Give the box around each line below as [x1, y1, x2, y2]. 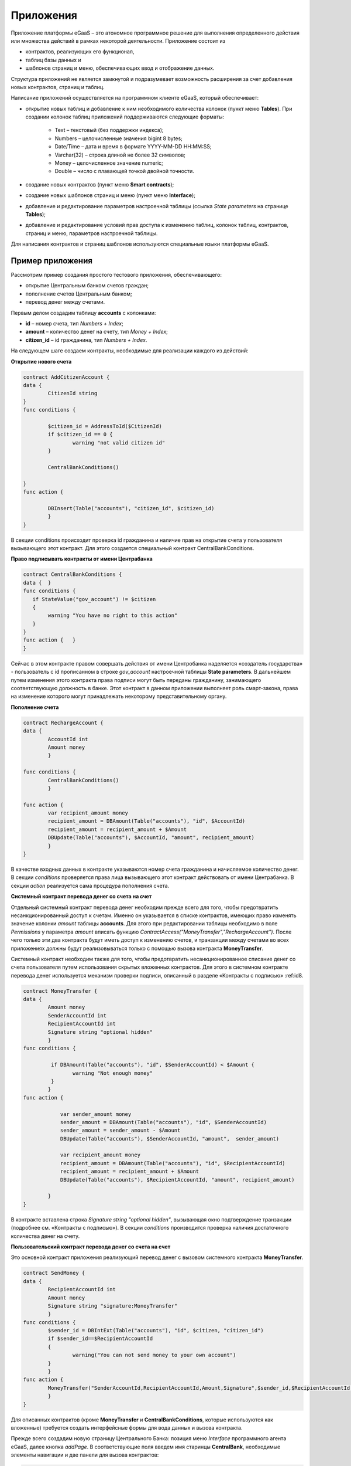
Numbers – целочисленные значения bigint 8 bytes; [54, 135, 183, 142]
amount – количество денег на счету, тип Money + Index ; [25, 328, 168, 335]
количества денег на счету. [11, 1232, 80, 1240]
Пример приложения [11, 256, 93, 266]
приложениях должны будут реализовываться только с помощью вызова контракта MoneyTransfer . [11, 945, 263, 952]
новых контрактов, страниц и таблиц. [11, 83, 105, 90]
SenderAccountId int [47, 1012, 107, 1019]
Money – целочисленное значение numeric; [54, 160, 163, 167]
